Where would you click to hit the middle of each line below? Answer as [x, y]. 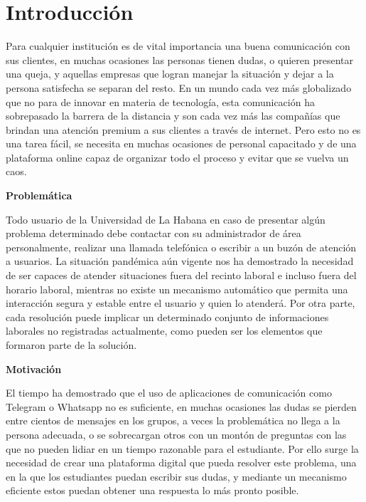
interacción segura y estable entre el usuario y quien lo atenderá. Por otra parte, [181, 303]
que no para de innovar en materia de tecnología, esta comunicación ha [160, 101]
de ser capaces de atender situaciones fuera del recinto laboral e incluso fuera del [181, 275]
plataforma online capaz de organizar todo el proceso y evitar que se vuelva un [177, 157]
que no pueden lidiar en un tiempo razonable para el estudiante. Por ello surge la [182, 448]
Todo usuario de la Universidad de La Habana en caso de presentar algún [166, 219]
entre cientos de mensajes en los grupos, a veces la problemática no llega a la [173, 420]
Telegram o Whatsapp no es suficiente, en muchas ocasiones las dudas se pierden [181, 406]
